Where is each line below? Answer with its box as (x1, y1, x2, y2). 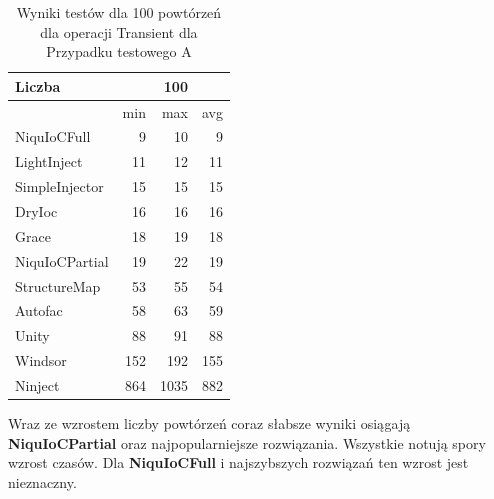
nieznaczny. (8, 471, 77, 492)
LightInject (15, 151, 83, 172)
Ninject (15, 374, 60, 395)
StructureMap (15, 275, 101, 296)
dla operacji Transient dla (40, 21, 198, 42)
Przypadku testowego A (46, 41, 192, 62)
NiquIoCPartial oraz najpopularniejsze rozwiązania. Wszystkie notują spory (8, 432, 486, 453)
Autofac (15, 300, 63, 321)
